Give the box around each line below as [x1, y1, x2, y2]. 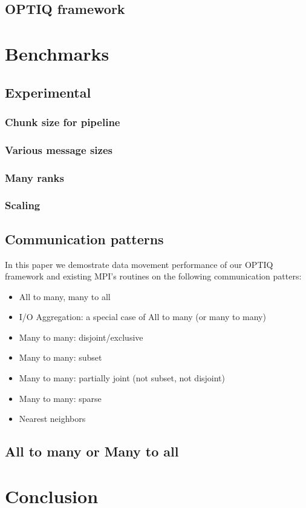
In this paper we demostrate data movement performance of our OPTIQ [5, 258, 273, 270]
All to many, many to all [19, 290, 111, 302]
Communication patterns [5, 229, 164, 248]
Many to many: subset [19, 351, 102, 364]
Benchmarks [5, 41, 109, 65]
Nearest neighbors [19, 412, 86, 425]
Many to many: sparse [19, 392, 102, 404]
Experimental [5, 82, 91, 101]
